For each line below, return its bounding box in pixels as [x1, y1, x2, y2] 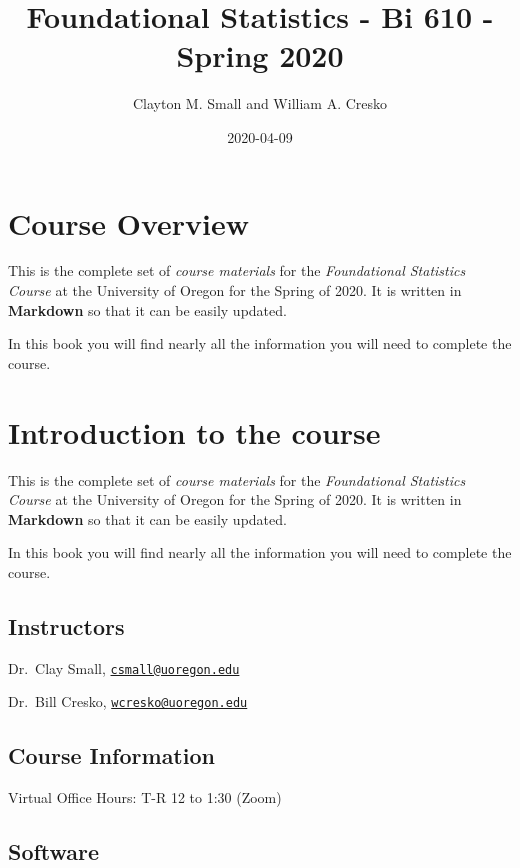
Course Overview [8, 202, 249, 243]
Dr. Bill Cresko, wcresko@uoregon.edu [8, 691, 248, 712]
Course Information [8, 740, 215, 771]
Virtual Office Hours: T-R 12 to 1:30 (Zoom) [8, 787, 282, 808]
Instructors [8, 610, 125, 641]
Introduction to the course [8, 411, 381, 452]
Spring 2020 [176, 35, 344, 76]
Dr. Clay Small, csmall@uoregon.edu [8, 657, 240, 678]
